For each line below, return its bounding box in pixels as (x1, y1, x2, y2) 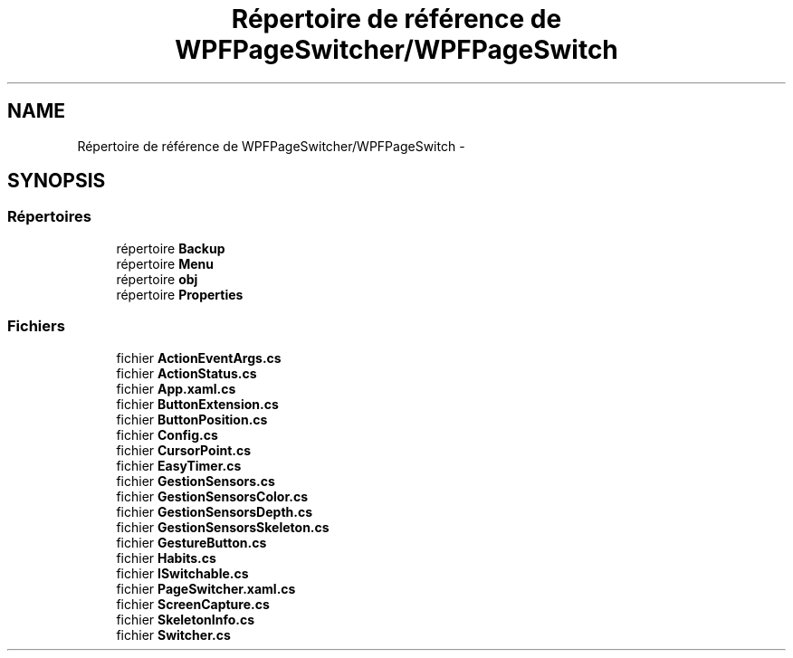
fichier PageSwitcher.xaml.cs (116, 580, 296, 596)
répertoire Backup (116, 240, 225, 256)
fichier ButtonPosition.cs (116, 411, 268, 427)
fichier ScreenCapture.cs (116, 596, 270, 612)
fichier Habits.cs (116, 549, 216, 566)
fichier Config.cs (116, 426, 218, 443)
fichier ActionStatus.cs (116, 365, 257, 381)
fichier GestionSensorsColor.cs (116, 488, 309, 504)
